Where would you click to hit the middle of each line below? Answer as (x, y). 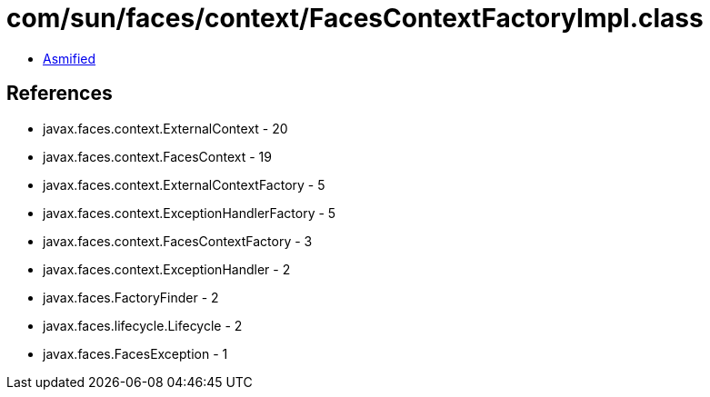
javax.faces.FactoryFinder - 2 (131, 297)
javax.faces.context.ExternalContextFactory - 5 (184, 184)
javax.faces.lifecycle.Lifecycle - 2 (143, 325)
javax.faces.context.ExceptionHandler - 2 (167, 269)
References (60, 94)
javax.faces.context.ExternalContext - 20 (165, 128)
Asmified (70, 58)
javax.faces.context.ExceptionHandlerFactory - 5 (190, 213)
